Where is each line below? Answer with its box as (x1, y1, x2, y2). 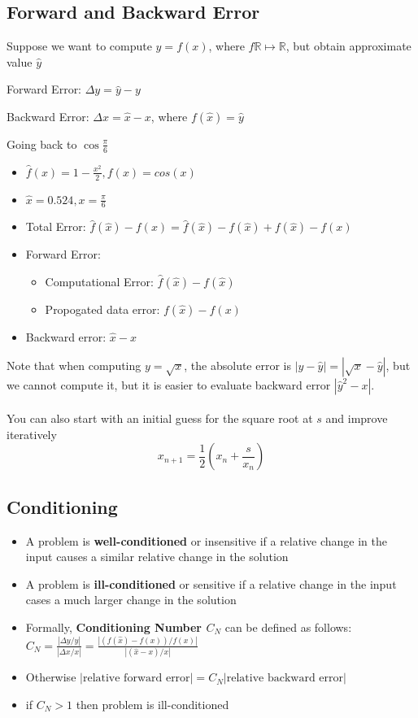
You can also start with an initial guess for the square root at (7, 410, 313, 427)
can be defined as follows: (224, 619, 352, 636)
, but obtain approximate (285, 37, 411, 54)
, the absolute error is (184, 356, 291, 373)
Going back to (7, 135, 77, 152)
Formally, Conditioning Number (25, 619, 202, 636)
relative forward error (82, 672, 190, 685)
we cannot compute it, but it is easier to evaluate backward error (7, 376, 331, 393)
